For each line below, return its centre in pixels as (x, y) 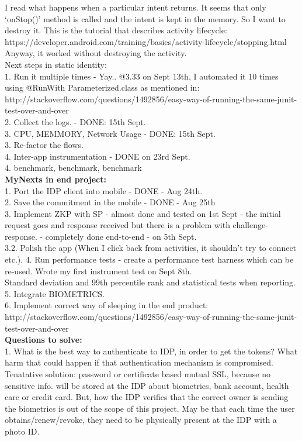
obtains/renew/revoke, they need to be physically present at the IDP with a (141, 420)
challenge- (250, 225)
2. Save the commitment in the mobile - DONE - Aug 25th (110, 202)
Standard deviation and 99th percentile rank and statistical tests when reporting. (150, 282)
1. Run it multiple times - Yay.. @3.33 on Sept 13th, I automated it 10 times (142, 76)
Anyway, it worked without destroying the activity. (96, 53)
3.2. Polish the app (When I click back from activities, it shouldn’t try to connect (151, 248)
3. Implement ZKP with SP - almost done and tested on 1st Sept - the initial (143, 213)
